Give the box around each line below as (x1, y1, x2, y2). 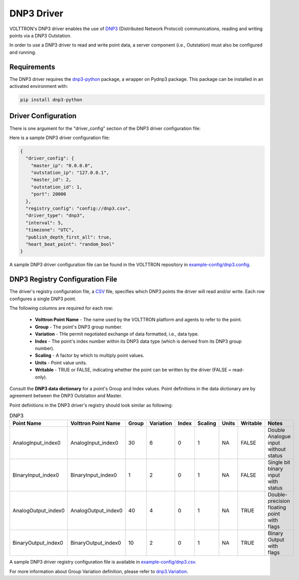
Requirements (9, 62, 56, 71)
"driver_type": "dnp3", (26, 213, 85, 218)
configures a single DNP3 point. (9, 296, 77, 302)
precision (267, 498, 290, 505)
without (267, 445, 286, 453)
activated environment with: (9, 83, 68, 90)
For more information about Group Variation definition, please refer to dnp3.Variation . (9, 568, 188, 574)
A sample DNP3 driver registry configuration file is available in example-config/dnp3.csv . (9, 559, 196, 565)
